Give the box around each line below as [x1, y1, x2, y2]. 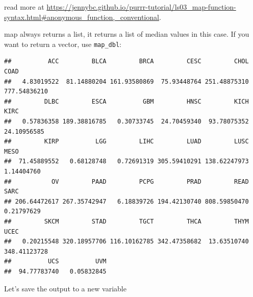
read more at [4, 2, 44, 12]
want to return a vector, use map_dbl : [4, 38, 121, 49]
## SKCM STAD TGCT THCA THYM [4, 217, 249, 225]
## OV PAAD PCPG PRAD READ [4, 178, 249, 185]
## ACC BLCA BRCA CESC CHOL [4, 58, 249, 65]
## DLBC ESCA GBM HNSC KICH [4, 97, 249, 105]
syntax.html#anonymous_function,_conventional [4, 11, 159, 22]
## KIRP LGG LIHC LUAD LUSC [4, 138, 249, 145]
